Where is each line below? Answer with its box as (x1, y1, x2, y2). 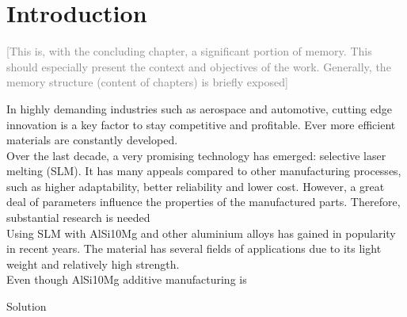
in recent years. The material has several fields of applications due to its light (6, 240, 382, 257)
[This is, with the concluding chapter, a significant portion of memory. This (6, 43, 372, 59)
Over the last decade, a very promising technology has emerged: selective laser (6, 147, 386, 163)
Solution (6, 298, 47, 315)
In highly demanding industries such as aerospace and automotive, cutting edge (6, 100, 392, 116)
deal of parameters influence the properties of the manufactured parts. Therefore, (6, 193, 401, 210)
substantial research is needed (6, 209, 150, 226)
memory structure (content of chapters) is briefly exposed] (6, 74, 288, 90)
